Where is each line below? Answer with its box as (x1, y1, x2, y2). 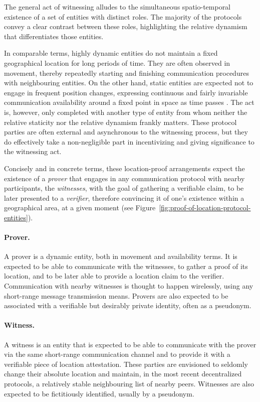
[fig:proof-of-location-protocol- (159, 202, 251, 213)
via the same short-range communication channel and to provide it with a (4, 349, 230, 359)
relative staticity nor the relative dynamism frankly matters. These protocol (4, 116, 237, 127)
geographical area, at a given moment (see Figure (4, 202, 156, 213)
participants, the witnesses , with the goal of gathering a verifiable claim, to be (4, 183, 244, 193)
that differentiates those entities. (4, 31, 104, 41)
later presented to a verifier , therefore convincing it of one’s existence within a (4, 192, 244, 203)
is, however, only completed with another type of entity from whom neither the (4, 106, 247, 117)
